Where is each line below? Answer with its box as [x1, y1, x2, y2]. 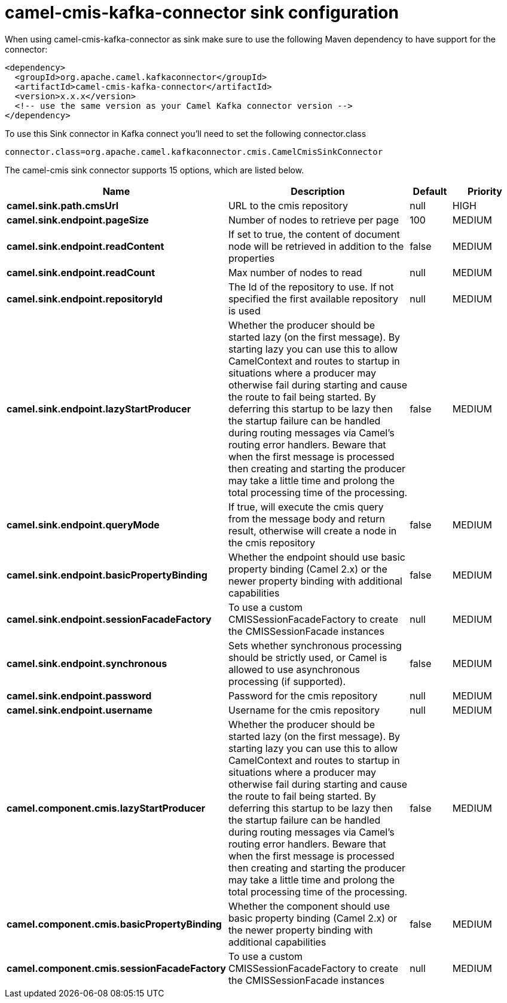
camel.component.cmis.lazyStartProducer [7, 802, 206, 814]
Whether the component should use [228, 900, 390, 912]
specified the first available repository [228, 292, 399, 305]
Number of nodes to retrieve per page [228, 213, 399, 226]
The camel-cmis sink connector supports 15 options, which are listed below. [5, 164, 304, 175]
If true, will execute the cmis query [228, 500, 384, 513]
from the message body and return [228, 512, 386, 525]
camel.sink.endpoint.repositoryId [7, 292, 163, 305]
